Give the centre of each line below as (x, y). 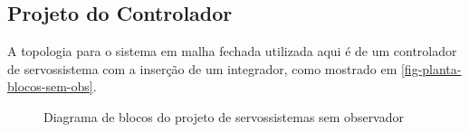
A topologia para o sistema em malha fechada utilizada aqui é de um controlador (232, 51)
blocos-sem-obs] (50, 86)
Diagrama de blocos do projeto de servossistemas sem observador (224, 116)
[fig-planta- (431, 68)
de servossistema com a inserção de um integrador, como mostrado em (202, 68)
